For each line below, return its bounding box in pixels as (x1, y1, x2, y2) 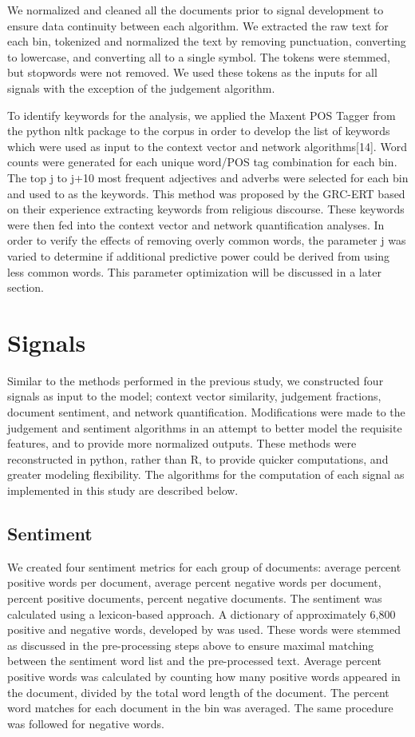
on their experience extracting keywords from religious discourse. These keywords (7, 201, 405, 217)
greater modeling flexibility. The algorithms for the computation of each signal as (7, 466, 405, 483)
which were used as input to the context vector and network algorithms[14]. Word (7, 137, 407, 154)
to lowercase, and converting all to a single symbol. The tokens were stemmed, (7, 48, 390, 65)
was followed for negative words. (7, 715, 164, 731)
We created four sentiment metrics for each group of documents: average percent (7, 558, 401, 575)
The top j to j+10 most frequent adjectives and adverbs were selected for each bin (7, 169, 409, 185)
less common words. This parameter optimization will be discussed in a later (7, 263, 381, 280)
